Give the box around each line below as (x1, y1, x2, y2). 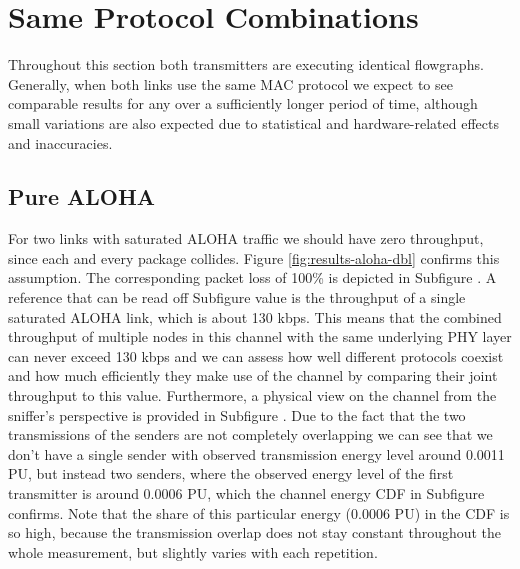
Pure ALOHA (8, 181, 156, 212)
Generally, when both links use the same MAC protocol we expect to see (8, 73, 453, 94)
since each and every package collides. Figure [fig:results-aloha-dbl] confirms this (8, 247, 500, 268)
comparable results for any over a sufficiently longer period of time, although (8, 93, 478, 114)
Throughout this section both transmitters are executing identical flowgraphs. (8, 54, 484, 75)
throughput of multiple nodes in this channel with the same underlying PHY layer (8, 326, 512, 347)
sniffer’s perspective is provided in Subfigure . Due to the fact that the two (8, 404, 466, 425)
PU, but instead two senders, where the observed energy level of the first (8, 463, 454, 484)
